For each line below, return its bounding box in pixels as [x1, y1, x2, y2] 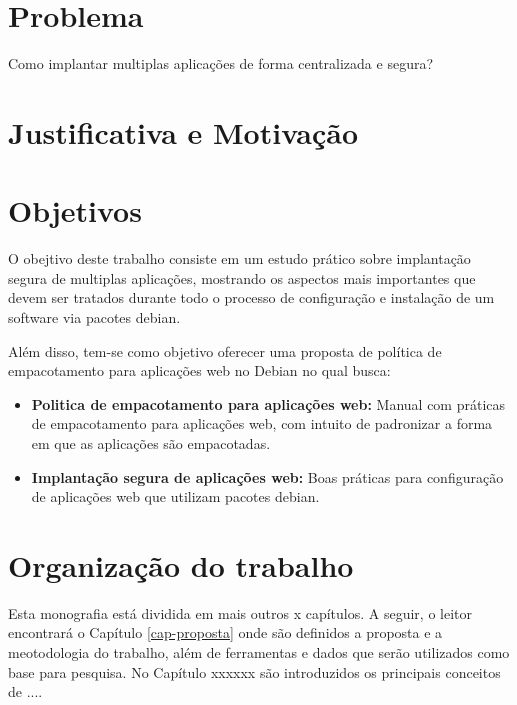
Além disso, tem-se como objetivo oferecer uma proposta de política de [8, 340, 442, 361]
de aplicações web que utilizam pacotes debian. [31, 486, 320, 507]
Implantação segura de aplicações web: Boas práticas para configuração [31, 466, 504, 487]
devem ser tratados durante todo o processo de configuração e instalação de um [8, 287, 495, 308]
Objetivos [8, 190, 142, 231]
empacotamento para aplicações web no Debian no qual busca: [8, 360, 391, 381]
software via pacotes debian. [8, 307, 181, 327]
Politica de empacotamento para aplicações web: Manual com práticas [31, 393, 506, 414]
